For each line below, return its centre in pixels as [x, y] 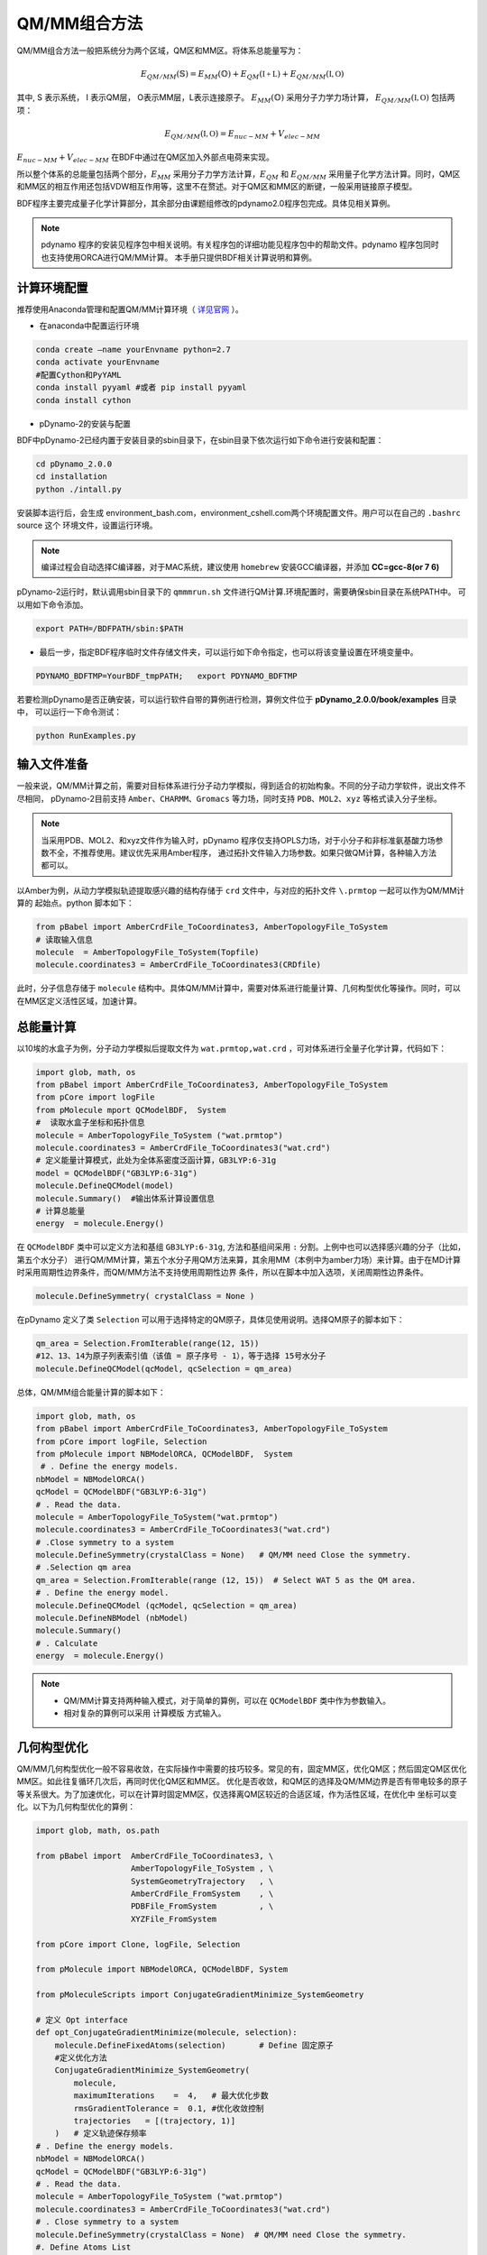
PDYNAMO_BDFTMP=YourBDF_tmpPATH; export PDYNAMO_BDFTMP [166, 676]
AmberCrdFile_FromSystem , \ [202, 1894]
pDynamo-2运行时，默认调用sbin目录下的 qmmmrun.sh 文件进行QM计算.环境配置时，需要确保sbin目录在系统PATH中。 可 [241, 592]
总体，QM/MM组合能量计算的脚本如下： [91, 1392]
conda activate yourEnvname [97, 362]
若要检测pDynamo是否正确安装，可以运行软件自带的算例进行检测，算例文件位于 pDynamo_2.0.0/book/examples [228, 699]
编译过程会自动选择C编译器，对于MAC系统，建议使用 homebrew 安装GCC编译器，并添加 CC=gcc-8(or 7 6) [240, 566]
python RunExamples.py [86, 736]
